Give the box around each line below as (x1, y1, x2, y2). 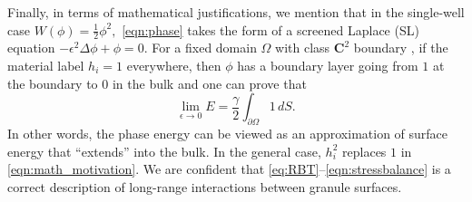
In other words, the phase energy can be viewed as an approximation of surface (7, 124, 448, 142)
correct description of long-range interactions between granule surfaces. (7, 177, 402, 196)
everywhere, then (126, 56, 221, 75)
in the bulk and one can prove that (112, 73, 307, 92)
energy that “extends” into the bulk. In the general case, (7, 141, 321, 160)
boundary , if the (353, 38, 448, 57)
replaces (342, 141, 387, 160)
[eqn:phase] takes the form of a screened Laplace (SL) (122, 20, 419, 39)
